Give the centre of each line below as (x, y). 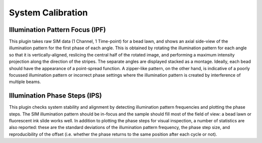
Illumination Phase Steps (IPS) (55, 96)
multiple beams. (25, 82)
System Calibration (49, 13)
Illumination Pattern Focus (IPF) (57, 30)
